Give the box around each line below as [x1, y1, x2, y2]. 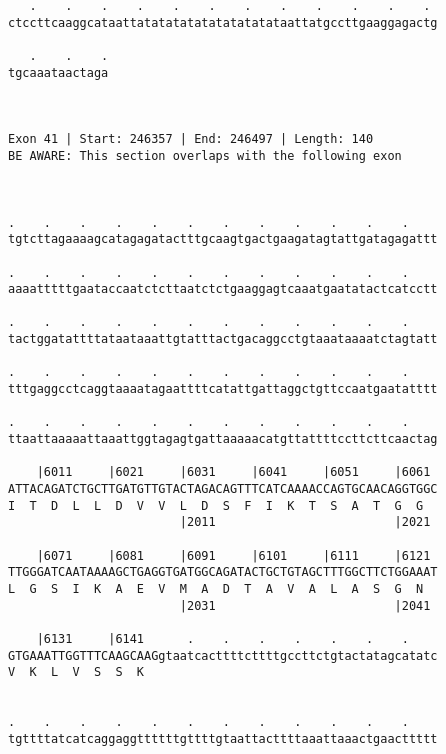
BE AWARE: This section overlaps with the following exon [8, 148, 402, 163]
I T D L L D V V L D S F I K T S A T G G [8, 498, 424, 513]
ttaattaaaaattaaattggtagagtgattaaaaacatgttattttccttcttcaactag [8, 432, 438, 447]
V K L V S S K [8, 665, 145, 680]
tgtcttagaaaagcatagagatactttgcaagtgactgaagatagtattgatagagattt [8, 232, 438, 247]
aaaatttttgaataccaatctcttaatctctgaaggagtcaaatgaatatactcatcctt [8, 282, 438, 297]
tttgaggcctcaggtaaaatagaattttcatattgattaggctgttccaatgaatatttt [8, 382, 438, 397]
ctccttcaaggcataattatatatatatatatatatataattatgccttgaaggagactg [8, 15, 438, 30]
